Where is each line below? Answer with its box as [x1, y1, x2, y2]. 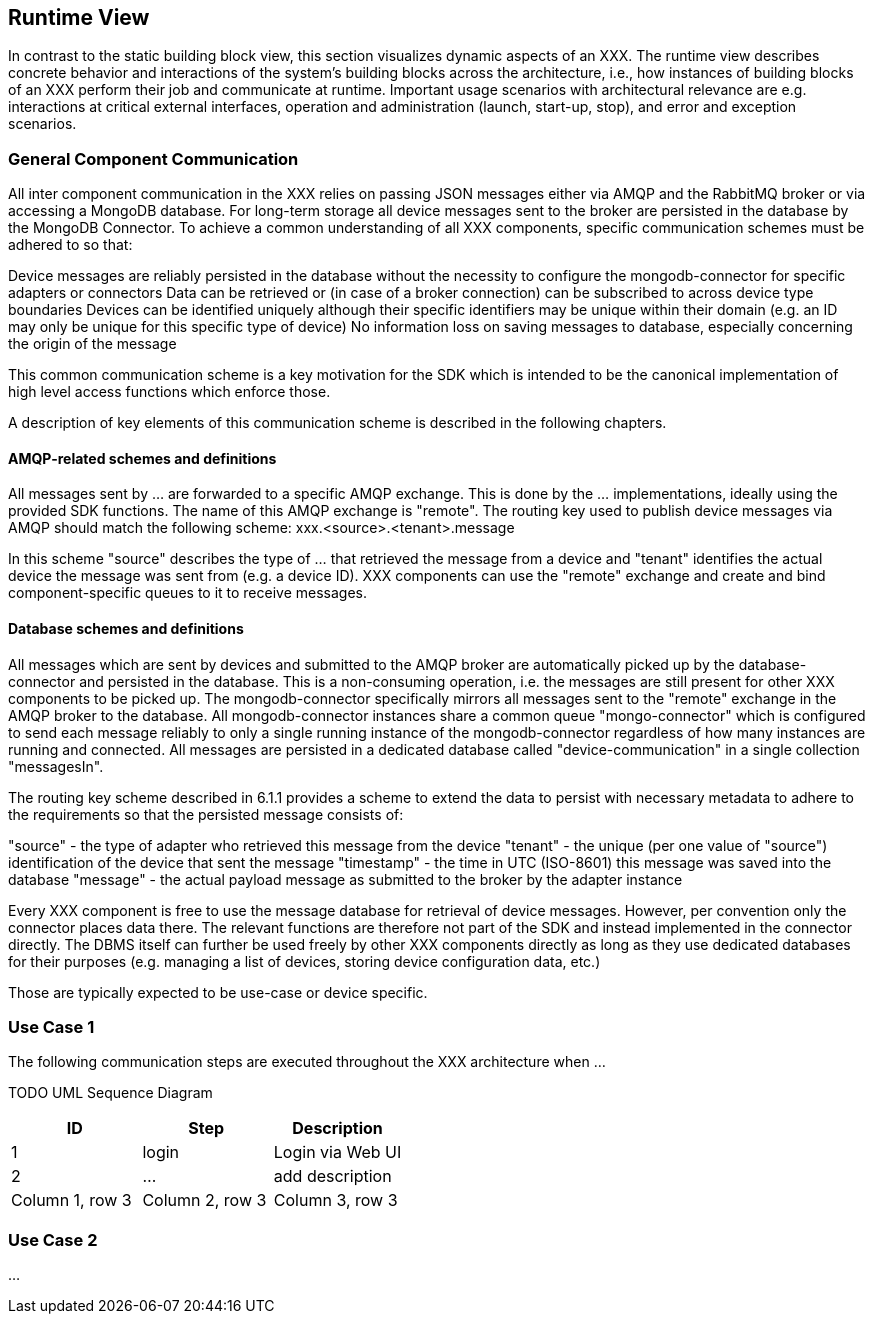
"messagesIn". [8, 757, 104, 775]
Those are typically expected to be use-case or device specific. [8, 983, 428, 1001]
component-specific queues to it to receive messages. [8, 584, 368, 602]
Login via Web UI [273, 1142, 402, 1163]
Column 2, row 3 [142, 1190, 267, 1211]
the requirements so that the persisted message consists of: [8, 805, 404, 823]
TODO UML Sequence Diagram [8, 1084, 213, 1102]
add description [273, 1166, 392, 1187]
